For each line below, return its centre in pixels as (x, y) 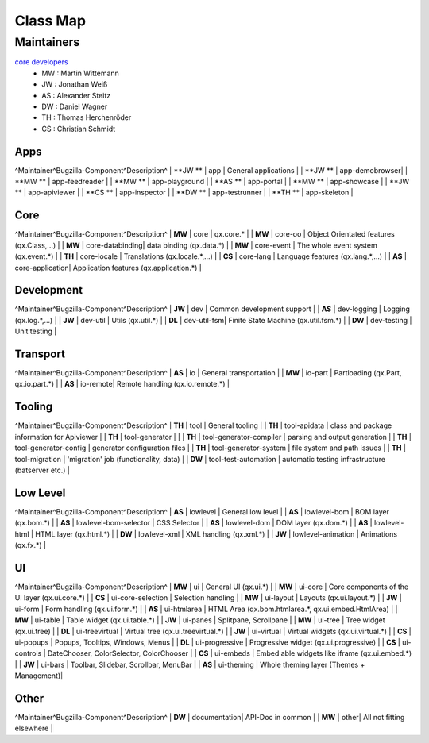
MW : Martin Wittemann (80, 73)
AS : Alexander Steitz (76, 95)
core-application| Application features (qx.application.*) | (108, 268)
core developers (41, 62)
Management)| (39, 676)
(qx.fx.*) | (31, 545)
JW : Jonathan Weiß (75, 84)
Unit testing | (36, 331)
